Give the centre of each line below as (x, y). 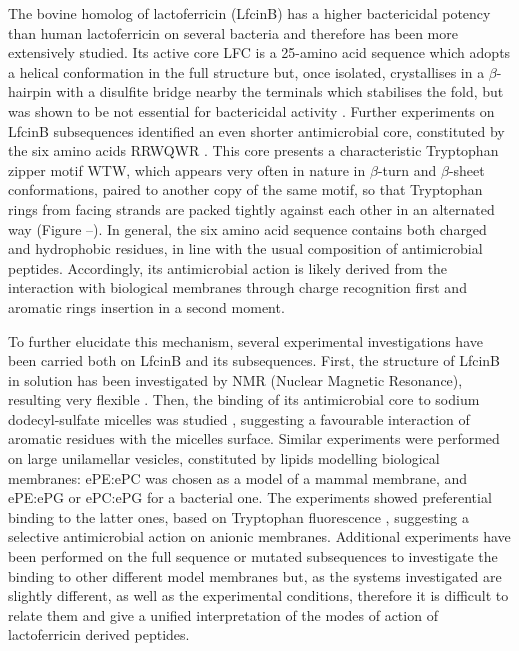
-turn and (407, 169)
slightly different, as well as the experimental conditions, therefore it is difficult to (258, 595)
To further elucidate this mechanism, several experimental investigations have (245, 340)
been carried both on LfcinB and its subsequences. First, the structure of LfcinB (254, 360)
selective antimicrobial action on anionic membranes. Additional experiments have (259, 536)
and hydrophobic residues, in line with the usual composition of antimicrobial (245, 248)
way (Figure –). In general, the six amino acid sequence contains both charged (247, 228)
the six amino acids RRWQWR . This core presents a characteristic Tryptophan (253, 150)
